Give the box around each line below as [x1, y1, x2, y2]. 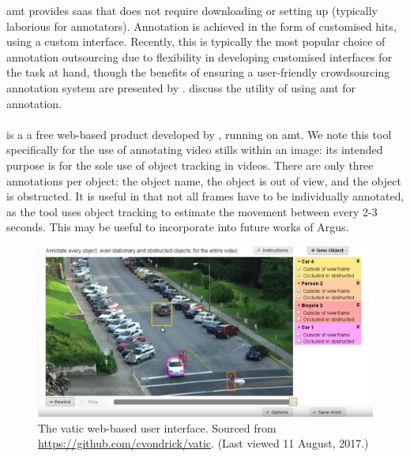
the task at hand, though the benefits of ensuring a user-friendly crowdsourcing [6, 64, 390, 81]
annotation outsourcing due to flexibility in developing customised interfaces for [6, 48, 393, 65]
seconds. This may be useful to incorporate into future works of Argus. [6, 219, 349, 235]
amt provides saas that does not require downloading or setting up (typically [6, 2, 378, 18]
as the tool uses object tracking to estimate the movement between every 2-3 [6, 203, 378, 219]
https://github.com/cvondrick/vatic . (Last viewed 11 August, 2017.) [38, 435, 369, 451]
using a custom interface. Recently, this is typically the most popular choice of [6, 33, 386, 50]
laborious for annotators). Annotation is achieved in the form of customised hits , [6, 17, 397, 34]
